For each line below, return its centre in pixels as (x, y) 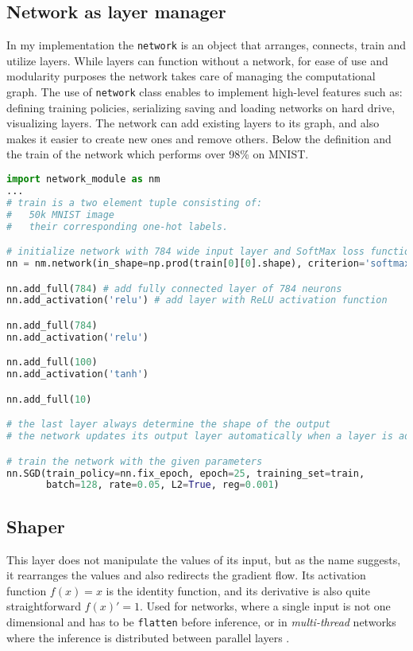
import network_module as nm (83, 179)
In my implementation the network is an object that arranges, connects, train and (206, 45)
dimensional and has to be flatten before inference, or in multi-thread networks (201, 621)
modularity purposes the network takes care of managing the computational (191, 76)
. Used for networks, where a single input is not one (265, 606)
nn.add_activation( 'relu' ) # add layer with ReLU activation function (197, 300)
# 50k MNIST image (61, 214)
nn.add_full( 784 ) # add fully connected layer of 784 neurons (174, 288)
